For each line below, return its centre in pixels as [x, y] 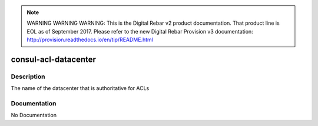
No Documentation [34, 115]
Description [28, 77]
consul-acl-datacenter [54, 59]
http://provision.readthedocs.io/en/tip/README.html [90, 40]
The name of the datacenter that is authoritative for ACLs [80, 88]
